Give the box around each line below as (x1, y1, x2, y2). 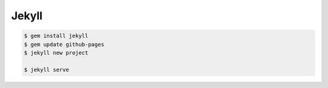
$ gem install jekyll (24, 33, 89, 39)
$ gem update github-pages (24, 41, 104, 48)
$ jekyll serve (24, 66, 69, 73)
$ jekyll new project (24, 49, 89, 56)
